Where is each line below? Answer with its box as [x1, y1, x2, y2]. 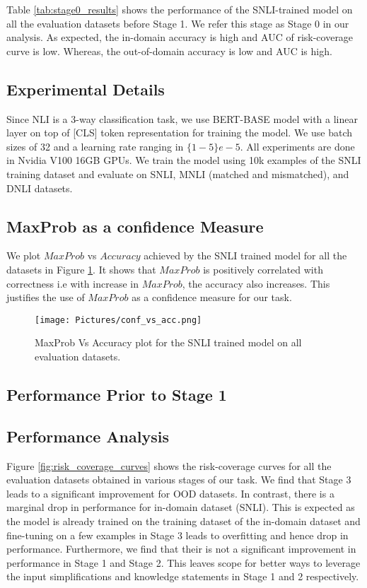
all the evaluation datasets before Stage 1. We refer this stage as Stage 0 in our [6, 16, 349, 30]
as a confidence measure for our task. [132, 290, 292, 305]
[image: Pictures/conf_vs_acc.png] [35, 314, 202, 325]
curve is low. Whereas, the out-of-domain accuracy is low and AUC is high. [6, 43, 332, 58]
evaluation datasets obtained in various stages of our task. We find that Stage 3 [6, 472, 351, 487]
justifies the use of [6, 290, 85, 305]
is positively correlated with [203, 261, 323, 276]
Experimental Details [6, 78, 165, 100]
